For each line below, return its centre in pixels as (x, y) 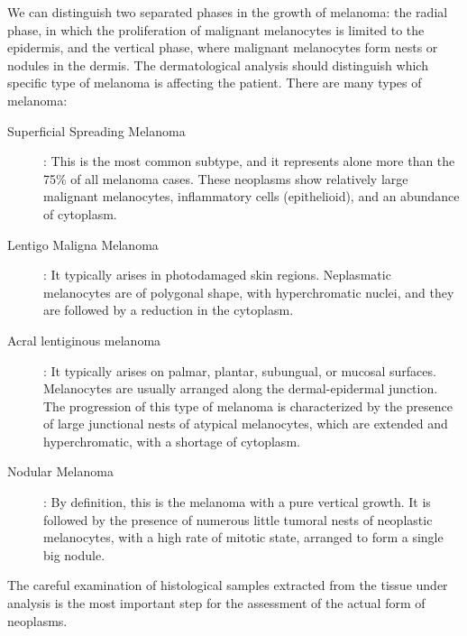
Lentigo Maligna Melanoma (83, 244)
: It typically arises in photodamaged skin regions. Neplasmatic (217, 275)
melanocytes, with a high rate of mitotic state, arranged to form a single (243, 537)
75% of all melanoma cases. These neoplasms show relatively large (226, 178)
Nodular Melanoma (60, 471)
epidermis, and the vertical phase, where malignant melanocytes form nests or (223, 47)
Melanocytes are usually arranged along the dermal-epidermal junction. (241, 388)
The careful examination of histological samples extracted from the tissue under (228, 585)
